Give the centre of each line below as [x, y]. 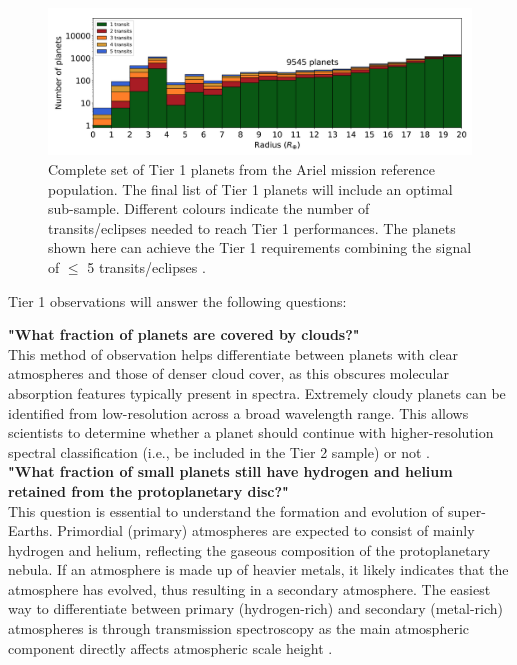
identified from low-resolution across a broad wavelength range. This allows [238, 412]
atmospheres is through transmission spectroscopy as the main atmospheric [238, 628]
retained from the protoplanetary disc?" [148, 490]
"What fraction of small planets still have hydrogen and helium [230, 471]
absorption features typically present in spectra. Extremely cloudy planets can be [257, 392]
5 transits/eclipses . [146, 266]
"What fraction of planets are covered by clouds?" [184, 334]
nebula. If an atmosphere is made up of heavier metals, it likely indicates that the [258, 569]
